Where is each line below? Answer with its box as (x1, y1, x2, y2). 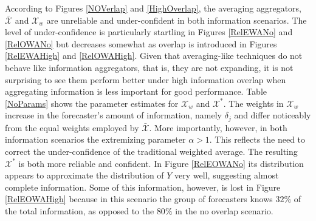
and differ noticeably (234, 109, 311, 121)
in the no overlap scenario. (175, 204, 273, 217)
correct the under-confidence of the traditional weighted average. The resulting (5, 144, 298, 157)
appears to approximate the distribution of (5, 169, 164, 182)
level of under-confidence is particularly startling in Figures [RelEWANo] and (5, 25, 293, 38)
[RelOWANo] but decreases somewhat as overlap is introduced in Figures (5, 37, 277, 50)
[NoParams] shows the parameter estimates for (5, 97, 179, 109)
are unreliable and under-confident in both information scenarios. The (46, 13, 307, 26)
